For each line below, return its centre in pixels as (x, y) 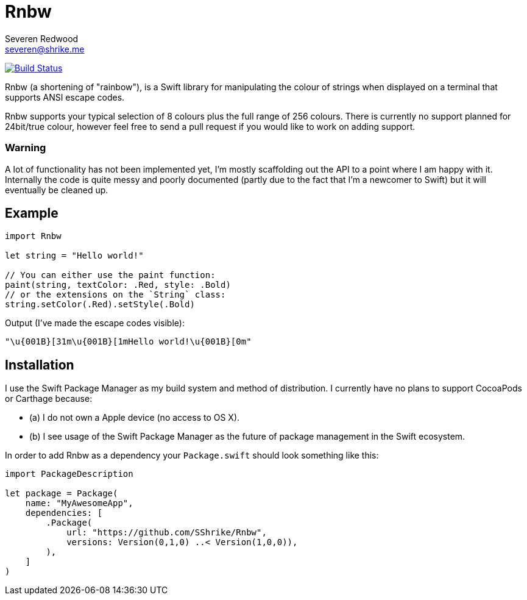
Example (32, 213)
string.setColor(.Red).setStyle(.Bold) (100, 305)
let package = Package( (62, 494)
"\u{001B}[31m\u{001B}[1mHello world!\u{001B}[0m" (128, 342)
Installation (40, 365)
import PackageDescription (69, 474)
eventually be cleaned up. (57, 190)
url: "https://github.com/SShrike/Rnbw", (167, 533)
